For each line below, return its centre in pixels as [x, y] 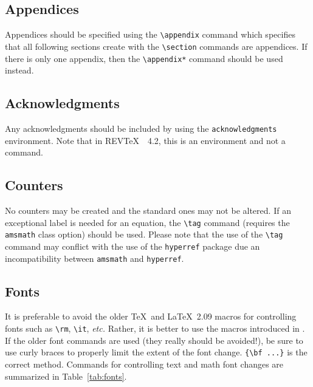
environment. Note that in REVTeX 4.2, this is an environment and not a [145, 140]
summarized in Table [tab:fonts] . [66, 376]
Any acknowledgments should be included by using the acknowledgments [141, 128]
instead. [19, 70]
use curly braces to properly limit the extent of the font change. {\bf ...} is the [156, 352]
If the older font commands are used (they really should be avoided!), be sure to [154, 340]
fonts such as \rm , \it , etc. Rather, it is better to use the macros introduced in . [155, 328]
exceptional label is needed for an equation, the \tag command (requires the [147, 222]
